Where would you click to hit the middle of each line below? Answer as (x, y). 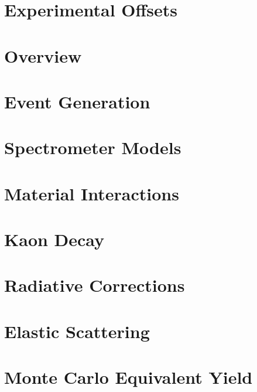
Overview (43, 55)
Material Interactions (92, 193)
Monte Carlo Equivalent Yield (128, 377)
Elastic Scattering (77, 331)
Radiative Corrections (95, 285)
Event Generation (77, 101)
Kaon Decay (54, 239)
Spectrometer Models (93, 147)
